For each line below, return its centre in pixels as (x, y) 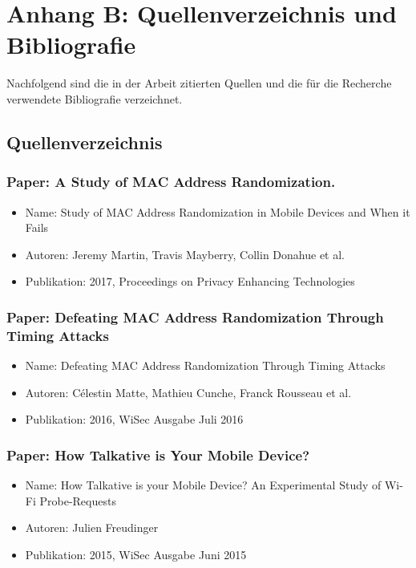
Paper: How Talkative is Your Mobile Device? (158, 454)
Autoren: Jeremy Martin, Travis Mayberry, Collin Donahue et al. (185, 254)
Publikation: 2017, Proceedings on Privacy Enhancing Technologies (190, 281)
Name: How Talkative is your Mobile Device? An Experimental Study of (203, 485)
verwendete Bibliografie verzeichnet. (95, 98)
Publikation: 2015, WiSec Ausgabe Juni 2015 (136, 554)
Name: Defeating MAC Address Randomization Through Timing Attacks (205, 365)
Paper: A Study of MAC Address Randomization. (171, 182)
